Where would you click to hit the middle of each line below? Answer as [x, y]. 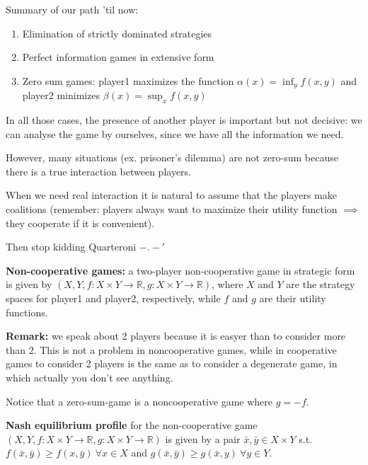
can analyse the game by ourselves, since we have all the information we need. [175, 133]
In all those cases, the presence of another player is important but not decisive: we [184, 120]
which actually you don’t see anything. [90, 377]
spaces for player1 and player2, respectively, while [113, 298]
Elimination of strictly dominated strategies [117, 33]
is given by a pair [203, 438]
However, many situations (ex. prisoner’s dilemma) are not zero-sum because [172, 157]
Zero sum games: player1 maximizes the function [128, 80]
